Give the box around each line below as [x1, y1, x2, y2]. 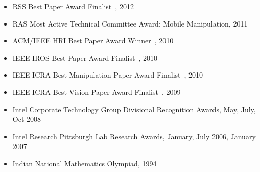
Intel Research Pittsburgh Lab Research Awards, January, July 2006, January [12, 131, 256, 141]
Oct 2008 [12, 114, 41, 125]
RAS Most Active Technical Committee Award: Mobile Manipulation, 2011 [12, 18, 248, 29]
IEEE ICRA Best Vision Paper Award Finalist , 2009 [12, 86, 181, 97]
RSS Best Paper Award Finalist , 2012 [12, 1, 134, 11]
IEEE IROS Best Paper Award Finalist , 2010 [12, 52, 157, 63]
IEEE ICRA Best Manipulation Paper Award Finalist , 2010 [12, 69, 203, 80]
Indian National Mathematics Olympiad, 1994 [12, 158, 157, 168]
